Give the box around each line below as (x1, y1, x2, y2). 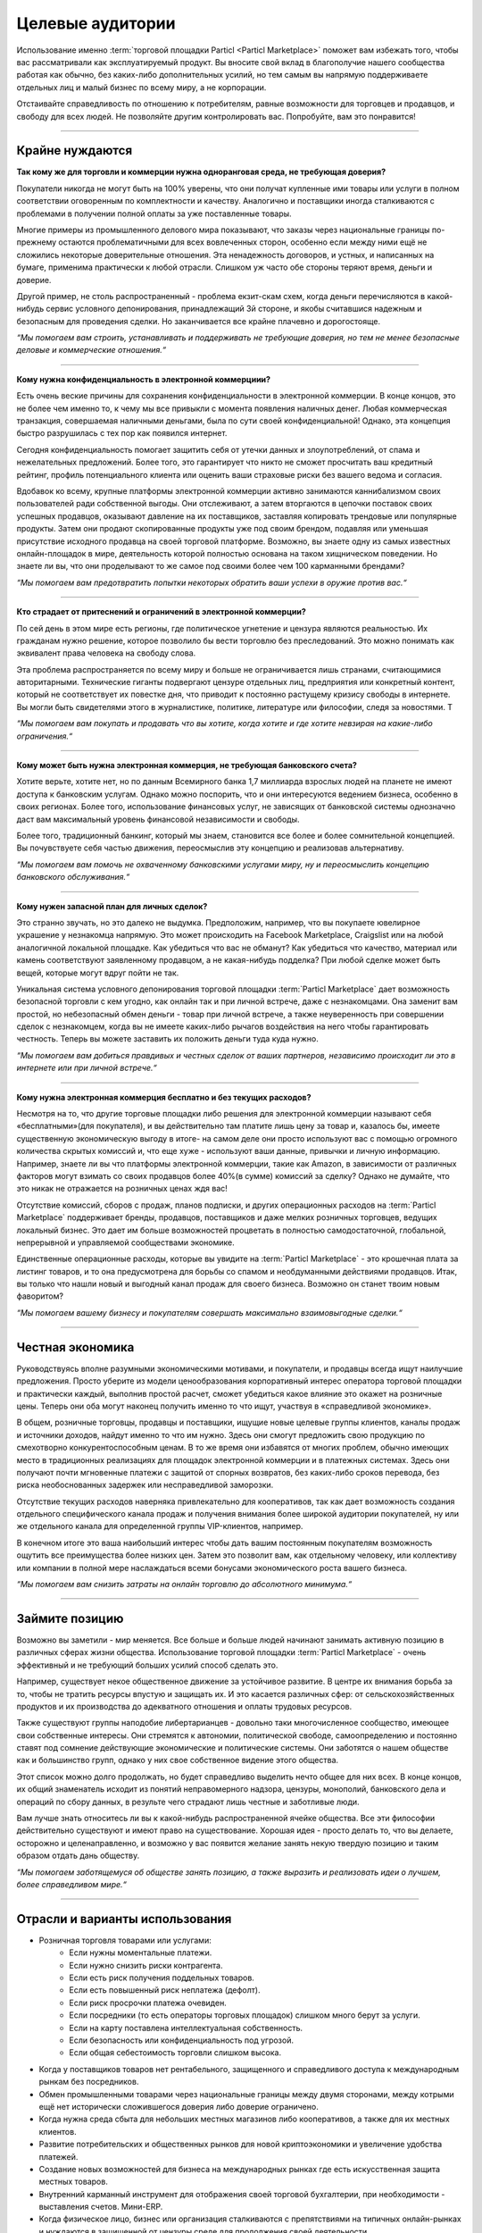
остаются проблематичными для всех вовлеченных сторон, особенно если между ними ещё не (58, 237, 428, 247)
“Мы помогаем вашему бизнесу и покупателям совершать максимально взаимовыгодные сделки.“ (16, 1307, 403, 1317)
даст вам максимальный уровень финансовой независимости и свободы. (16, 814, 300, 824)
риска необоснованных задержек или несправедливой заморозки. (16, 1479, 274, 1491)
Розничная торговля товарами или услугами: (38, 1935, 212, 1945)
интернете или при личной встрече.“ (16, 1063, 158, 1074)
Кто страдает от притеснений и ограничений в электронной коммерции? (16, 606, 307, 617)
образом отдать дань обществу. (16, 1850, 140, 1861)
